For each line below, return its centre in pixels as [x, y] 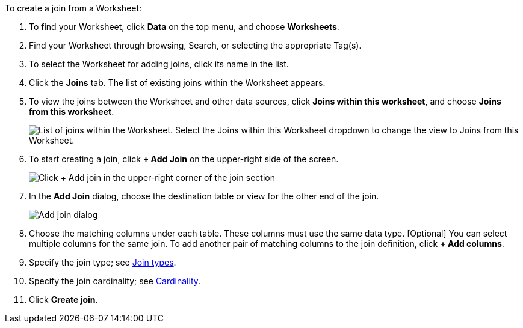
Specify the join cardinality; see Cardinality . [115, 281]
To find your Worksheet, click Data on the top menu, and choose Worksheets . [184, 27]
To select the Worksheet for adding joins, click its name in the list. [159, 64]
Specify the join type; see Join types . [103, 262]
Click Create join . [63, 299]
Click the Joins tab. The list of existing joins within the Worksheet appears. [177, 83]
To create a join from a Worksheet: [73, 8]
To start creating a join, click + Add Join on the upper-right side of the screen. [184, 159]
